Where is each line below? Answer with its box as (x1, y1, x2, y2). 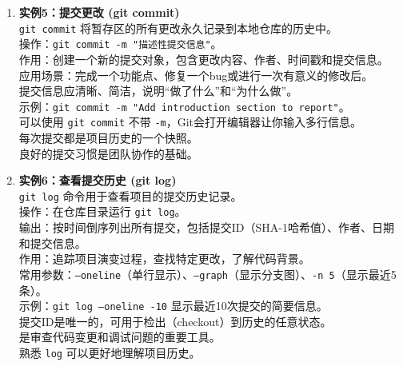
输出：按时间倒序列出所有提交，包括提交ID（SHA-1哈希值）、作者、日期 (18, 219, 394, 236)
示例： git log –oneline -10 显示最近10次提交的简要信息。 (18, 297, 328, 314)
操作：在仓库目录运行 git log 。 (18, 203, 186, 220)
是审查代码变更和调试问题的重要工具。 (18, 328, 221, 345)
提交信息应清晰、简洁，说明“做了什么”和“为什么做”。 (18, 82, 298, 99)
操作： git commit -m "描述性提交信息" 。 (18, 35, 222, 52)
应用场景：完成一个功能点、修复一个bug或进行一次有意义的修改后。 (18, 66, 373, 83)
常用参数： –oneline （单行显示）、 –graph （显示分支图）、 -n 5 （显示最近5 (18, 265, 397, 282)
